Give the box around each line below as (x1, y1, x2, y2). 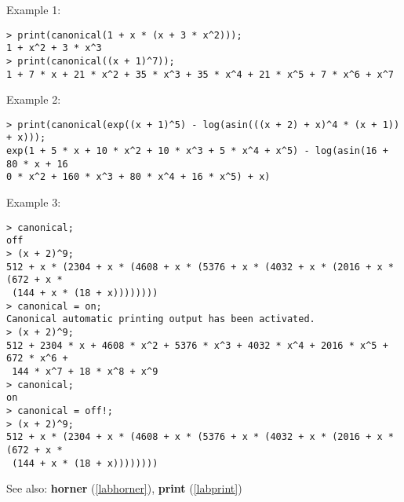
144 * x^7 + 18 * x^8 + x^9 (12, 365, 158, 377)
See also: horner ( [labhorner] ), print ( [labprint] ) (6, 480, 242, 497)
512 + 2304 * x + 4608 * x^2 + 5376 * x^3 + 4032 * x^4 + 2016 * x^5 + (6, 339, 388, 351)
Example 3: (6, 194, 61, 211)
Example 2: (6, 91, 61, 108)
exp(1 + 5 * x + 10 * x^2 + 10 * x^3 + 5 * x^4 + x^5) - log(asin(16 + (6, 145, 388, 157)
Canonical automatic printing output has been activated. (6, 313, 315, 325)
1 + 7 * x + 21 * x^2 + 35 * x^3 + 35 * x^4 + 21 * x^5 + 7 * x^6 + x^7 (6, 68, 394, 80)
